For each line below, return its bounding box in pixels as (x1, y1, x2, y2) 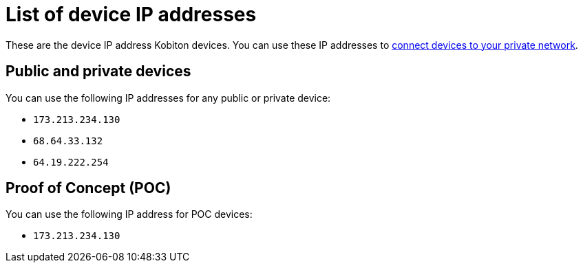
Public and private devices (6, 63, 191, 80)
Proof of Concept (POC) (6, 179, 171, 197)
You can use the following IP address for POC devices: (6, 208, 253, 221)
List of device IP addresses (6, 3, 257, 26)
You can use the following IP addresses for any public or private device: (6, 91, 331, 104)
